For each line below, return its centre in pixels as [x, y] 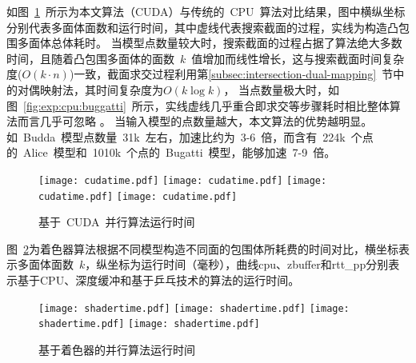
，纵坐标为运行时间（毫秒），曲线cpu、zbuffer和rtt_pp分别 [237, 264]
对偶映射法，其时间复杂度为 [90, 89]
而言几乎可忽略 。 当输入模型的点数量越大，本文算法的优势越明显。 [195, 121]
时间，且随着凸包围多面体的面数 [90, 58]
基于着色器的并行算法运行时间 [117, 349]
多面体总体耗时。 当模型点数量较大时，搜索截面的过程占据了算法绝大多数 [210, 43]
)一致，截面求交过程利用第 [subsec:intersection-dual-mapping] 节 [231, 74]
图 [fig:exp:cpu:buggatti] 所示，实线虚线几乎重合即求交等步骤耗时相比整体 [198, 105]
